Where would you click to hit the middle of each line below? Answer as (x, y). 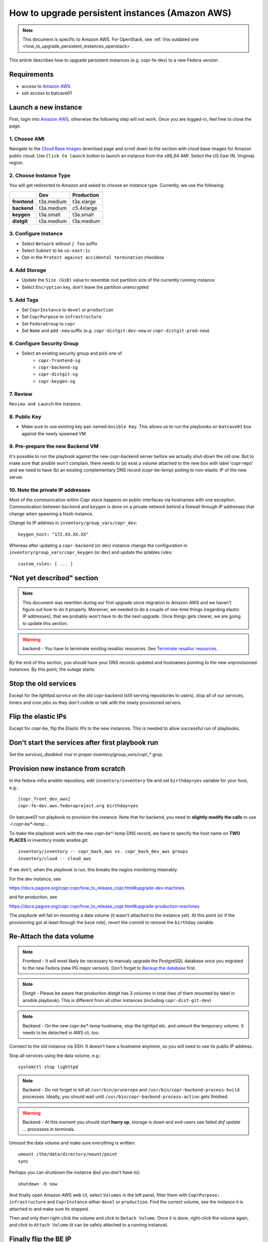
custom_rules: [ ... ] (46, 564)
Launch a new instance (46, 107)
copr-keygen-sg (57, 381)
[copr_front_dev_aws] (44, 799)
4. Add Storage (28, 270)
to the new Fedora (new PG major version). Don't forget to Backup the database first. (109, 968)
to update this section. (45, 623)
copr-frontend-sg (59, 360)
